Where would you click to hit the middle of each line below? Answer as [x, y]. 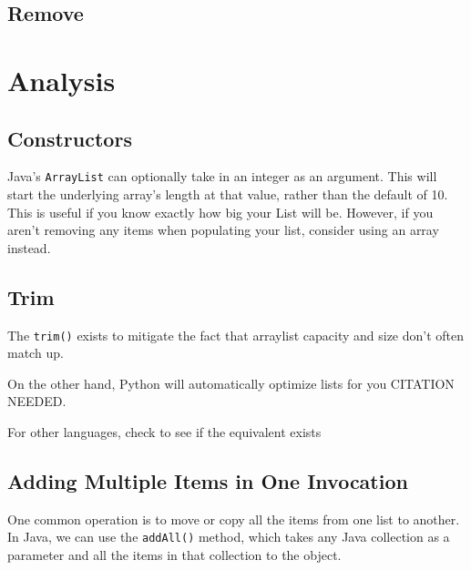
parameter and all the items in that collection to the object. [174, 555]
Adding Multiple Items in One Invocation [208, 481]
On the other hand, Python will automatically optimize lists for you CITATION [231, 383]
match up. [36, 353]
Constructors [70, 138]
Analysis [61, 80]
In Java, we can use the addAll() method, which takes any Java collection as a [229, 537]
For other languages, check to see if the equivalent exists [164, 432]
